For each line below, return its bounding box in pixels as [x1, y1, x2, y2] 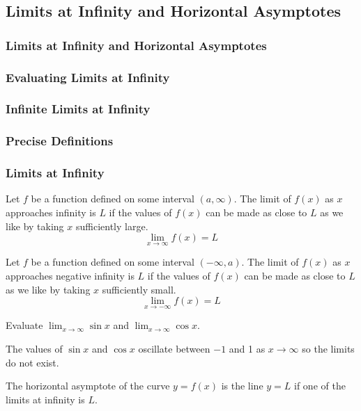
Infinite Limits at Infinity [6, 100, 151, 118]
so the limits [302, 341, 355, 355]
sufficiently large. [75, 218, 148, 233]
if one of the [294, 378, 346, 393]
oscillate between [138, 341, 210, 355]
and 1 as [229, 341, 266, 355]
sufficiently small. [102, 282, 176, 296]
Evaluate [6, 318, 43, 332]
